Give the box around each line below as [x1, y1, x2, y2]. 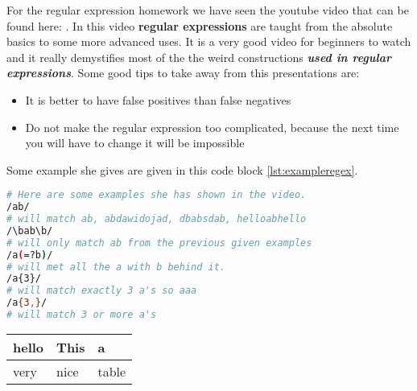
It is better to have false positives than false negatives [25, 91, 291, 108]
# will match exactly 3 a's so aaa [6, 285, 197, 297]
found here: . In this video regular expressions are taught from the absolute [6, 17, 393, 34]
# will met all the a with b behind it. [6, 261, 226, 273]
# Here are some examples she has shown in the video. [6, 189, 307, 201]
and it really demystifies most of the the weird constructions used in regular [6, 48, 391, 65]
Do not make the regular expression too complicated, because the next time [25, 118, 399, 135]
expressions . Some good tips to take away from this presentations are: [6, 64, 360, 81]
